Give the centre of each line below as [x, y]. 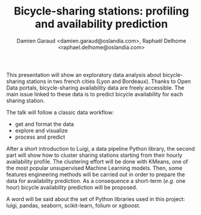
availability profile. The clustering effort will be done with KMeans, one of [97, 161]
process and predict [40, 137]
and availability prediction [101, 24]
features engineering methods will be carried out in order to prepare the [96, 174]
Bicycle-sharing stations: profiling [101, 11]
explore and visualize [41, 130]
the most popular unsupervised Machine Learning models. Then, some [94, 168]
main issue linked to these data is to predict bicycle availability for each [95, 94]
